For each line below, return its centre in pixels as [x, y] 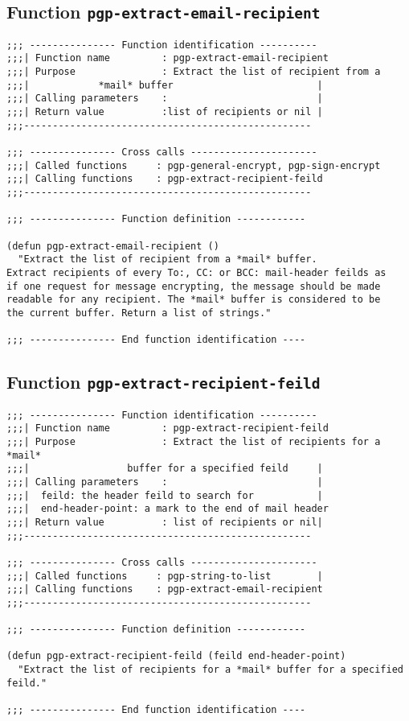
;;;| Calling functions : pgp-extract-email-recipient [165, 589]
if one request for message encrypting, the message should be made [194, 286]
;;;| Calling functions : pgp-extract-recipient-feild [165, 179]
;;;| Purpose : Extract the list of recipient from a [194, 72]
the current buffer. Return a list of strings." [139, 313]
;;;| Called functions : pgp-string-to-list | [165, 576]
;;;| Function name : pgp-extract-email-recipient [168, 58]
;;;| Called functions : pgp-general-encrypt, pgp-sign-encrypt [194, 165]
